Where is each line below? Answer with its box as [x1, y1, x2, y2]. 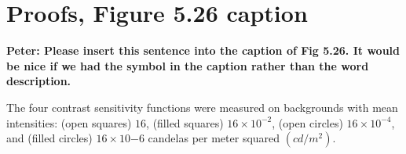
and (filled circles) [6, 130, 93, 146]
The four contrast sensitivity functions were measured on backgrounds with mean [6, 98, 398, 115]
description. [6, 73, 71, 89]
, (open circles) [272, 114, 343, 131]
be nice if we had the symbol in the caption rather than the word [6, 57, 369, 73]
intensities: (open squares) [6, 114, 132, 131]
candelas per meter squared [148, 130, 280, 146]
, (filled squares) [146, 114, 224, 131]
